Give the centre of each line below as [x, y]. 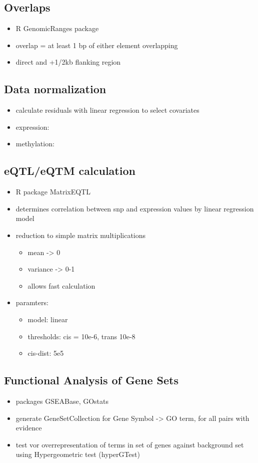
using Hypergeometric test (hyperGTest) [78, 454]
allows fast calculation [61, 285]
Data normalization [55, 89]
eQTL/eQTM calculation [70, 171]
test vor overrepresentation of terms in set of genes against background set [130, 444]
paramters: [32, 302]
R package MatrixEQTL [53, 192]
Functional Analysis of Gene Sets [91, 380]
